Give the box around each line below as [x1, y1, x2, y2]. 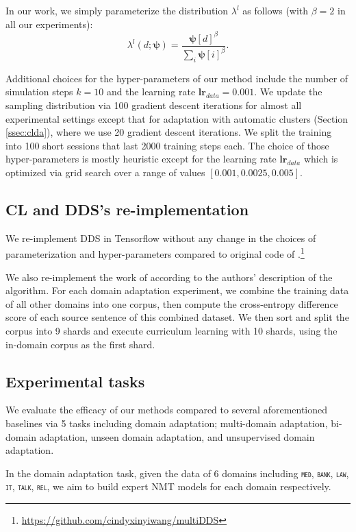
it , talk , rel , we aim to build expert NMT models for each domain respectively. [5, 479, 331, 494]
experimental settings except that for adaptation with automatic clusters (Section [5, 111, 348, 125]
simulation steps [5, 84, 73, 99]
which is [303, 152, 338, 166]
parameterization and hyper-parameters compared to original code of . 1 [5, 245, 305, 261]
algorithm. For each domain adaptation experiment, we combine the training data [5, 283, 349, 298]
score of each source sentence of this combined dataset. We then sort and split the [5, 310, 349, 324]
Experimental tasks [5, 370, 145, 391]
